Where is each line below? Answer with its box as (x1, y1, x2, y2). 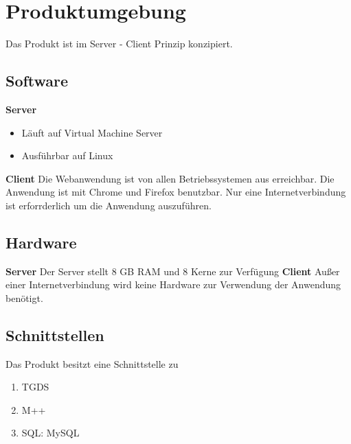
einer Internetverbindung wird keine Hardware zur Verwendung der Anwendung (5, 277, 341, 292)
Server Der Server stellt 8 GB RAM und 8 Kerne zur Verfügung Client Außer (5, 264, 340, 278)
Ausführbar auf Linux (21, 148, 113, 163)
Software (5, 70, 69, 91)
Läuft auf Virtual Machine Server (21, 125, 163, 139)
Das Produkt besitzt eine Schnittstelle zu (5, 356, 179, 371)
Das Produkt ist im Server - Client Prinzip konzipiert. (5, 36, 233, 51)
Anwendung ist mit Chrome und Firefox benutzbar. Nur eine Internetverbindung (5, 185, 346, 199)
